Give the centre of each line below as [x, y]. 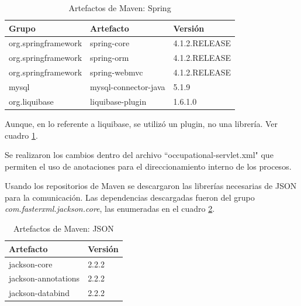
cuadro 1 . [21, 135]
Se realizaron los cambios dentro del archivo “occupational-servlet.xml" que [139, 155]
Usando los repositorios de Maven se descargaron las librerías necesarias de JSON [151, 186]
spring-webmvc [117, 72]
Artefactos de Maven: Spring [120, 8]
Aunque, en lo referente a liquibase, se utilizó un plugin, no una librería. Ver [141, 123]
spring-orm [110, 58]
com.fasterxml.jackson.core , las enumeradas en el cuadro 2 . [110, 209]
